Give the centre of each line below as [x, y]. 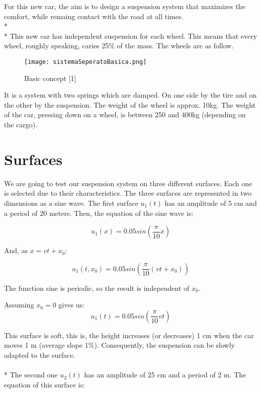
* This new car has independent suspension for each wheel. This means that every [131, 35]
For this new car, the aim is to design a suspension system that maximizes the [125, 6]
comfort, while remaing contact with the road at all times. [94, 16]
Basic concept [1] [50, 78]
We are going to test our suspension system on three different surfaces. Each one [128, 183]
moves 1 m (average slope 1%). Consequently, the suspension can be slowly [120, 345]
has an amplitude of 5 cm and [211, 203]
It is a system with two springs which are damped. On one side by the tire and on [130, 95]
